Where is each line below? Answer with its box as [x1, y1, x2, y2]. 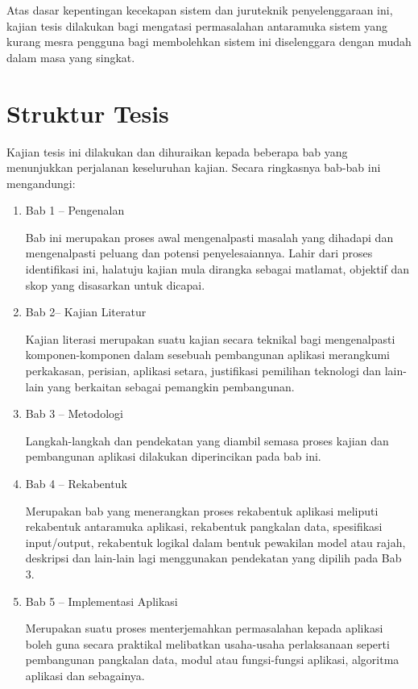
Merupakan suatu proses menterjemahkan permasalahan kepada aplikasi [25, 620, 383, 637]
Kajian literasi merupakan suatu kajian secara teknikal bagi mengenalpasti [25, 330, 395, 347]
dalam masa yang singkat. [6, 48, 135, 65]
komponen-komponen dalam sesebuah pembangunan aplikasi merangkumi [25, 346, 390, 363]
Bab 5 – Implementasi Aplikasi [25, 592, 178, 609]
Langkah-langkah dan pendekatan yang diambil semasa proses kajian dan [25, 432, 389, 449]
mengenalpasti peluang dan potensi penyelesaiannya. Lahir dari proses [25, 244, 373, 261]
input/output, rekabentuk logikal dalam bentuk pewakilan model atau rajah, [25, 533, 406, 550]
